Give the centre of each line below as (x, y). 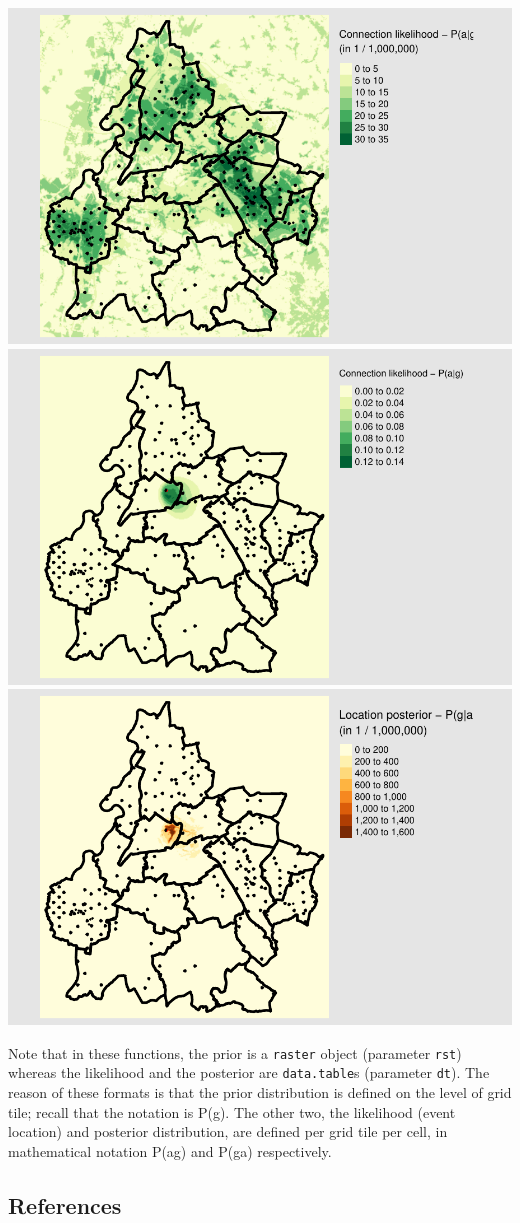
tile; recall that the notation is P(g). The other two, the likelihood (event (232, 1111)
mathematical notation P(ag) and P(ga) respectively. (170, 1150)
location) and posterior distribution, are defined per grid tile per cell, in (228, 1131)
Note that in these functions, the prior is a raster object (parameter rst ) (235, 1052)
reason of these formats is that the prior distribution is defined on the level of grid (260, 1092)
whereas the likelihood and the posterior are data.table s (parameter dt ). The (249, 1072)
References (65, 1204)
